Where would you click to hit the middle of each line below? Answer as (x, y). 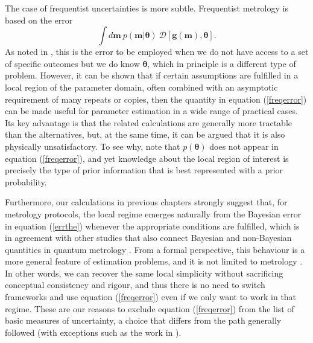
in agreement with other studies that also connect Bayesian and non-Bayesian (148, 238)
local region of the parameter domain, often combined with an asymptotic (141, 87)
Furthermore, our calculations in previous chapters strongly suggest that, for (146, 202)
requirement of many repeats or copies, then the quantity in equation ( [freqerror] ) (156, 99)
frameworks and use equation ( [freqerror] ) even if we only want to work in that (151, 297)
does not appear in (244, 146)
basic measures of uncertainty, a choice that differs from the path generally (143, 320)
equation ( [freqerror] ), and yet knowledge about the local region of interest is (147, 158)
